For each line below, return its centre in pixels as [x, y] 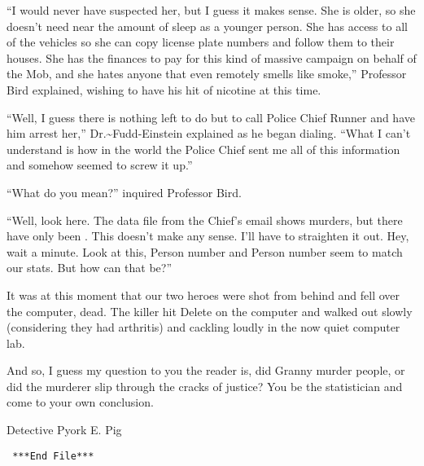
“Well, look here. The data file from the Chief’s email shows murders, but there [205, 220]
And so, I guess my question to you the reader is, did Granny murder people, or [206, 370]
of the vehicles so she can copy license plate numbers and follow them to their [201, 42]
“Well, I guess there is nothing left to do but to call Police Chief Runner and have [211, 117]
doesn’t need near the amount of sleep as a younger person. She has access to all [207, 26]
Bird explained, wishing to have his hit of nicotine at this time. [164, 89]
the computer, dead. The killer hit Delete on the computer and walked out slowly [210, 311]
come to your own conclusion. [80, 402]
